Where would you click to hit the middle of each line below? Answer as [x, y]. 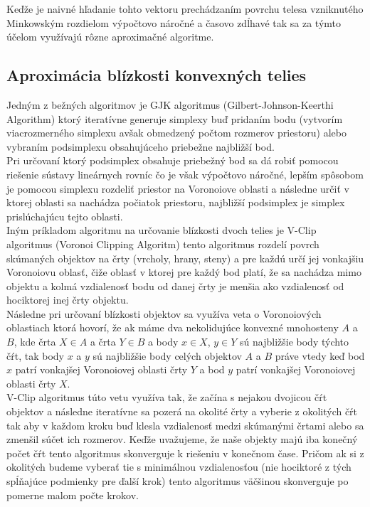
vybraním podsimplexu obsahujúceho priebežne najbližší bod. [141, 146]
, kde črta [35, 342]
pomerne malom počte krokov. [73, 495]
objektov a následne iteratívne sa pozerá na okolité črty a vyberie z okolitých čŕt [182, 411]
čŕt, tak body [35, 355]
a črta [103, 342]
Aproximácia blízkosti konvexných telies [157, 75]
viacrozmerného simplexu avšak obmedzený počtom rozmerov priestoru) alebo [177, 133]
